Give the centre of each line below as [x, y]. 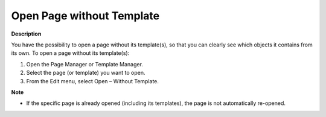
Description [26, 34]
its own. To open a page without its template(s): [70, 53]
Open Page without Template [85, 16]
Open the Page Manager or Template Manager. [85, 64]
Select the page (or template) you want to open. [86, 73]
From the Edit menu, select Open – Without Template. [93, 81]
